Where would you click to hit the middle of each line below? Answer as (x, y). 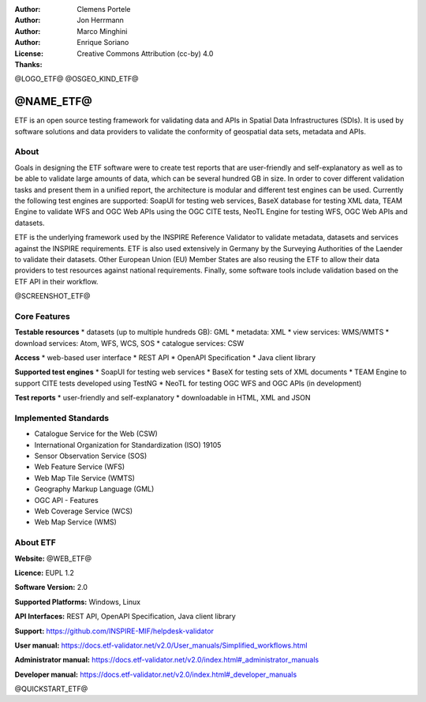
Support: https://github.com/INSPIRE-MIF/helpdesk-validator (114, 631)
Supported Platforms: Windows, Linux (78, 602)
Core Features (42, 316)
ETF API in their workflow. (56, 281)
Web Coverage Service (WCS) (84, 511)
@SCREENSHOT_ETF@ (52, 296)
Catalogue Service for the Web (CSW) (96, 434)
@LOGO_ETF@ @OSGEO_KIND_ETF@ (77, 79)
